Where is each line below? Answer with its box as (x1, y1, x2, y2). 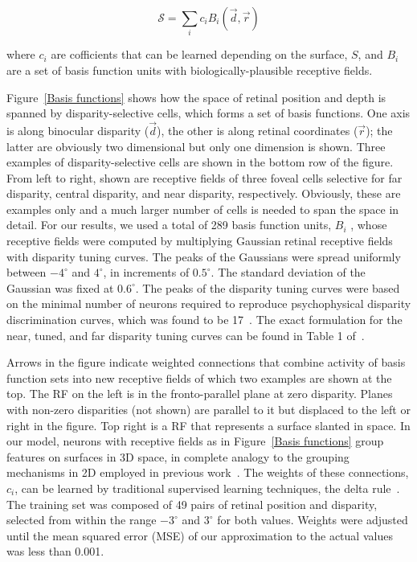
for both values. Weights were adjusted (217, 511, 408, 528)
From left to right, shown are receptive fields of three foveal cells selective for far (6, 169, 403, 186)
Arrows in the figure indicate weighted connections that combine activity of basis (6, 354, 406, 371)
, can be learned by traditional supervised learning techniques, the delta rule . (14, 479, 400, 496)
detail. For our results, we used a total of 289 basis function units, (6, 216, 332, 233)
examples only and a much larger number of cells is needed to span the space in (6, 200, 399, 217)
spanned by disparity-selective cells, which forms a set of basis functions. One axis (6, 105, 411, 121)
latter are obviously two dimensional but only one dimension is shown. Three (6, 137, 386, 154)
